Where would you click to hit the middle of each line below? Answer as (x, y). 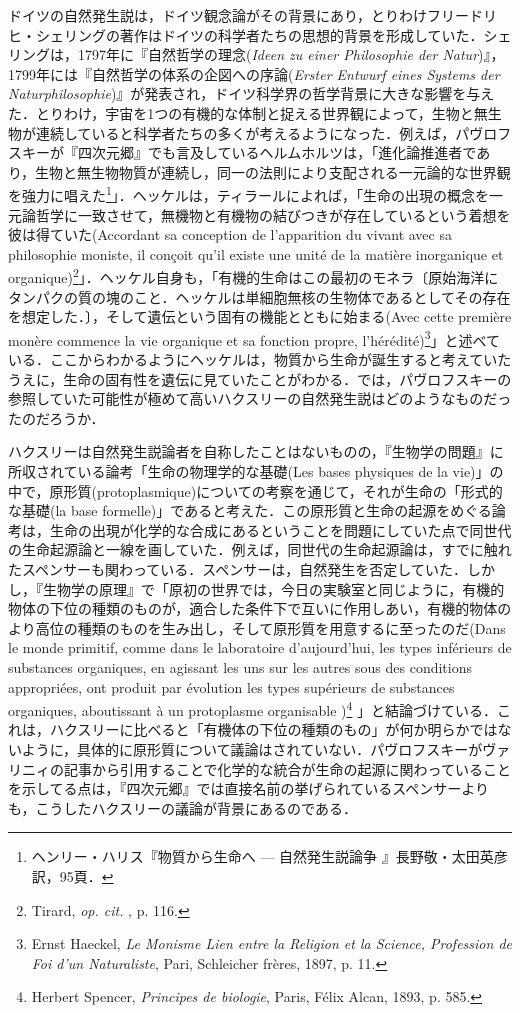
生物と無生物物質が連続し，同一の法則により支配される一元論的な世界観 (273, 171)
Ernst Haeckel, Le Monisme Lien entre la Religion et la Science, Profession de (271, 943)
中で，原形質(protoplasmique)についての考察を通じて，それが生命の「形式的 (255, 490)
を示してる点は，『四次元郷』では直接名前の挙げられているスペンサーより (248, 788)
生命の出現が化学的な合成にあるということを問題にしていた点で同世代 (280, 529)
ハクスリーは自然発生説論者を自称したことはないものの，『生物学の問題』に (256, 451)
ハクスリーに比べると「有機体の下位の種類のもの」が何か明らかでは (273, 729)
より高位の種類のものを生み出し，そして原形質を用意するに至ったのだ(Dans (257, 627)
